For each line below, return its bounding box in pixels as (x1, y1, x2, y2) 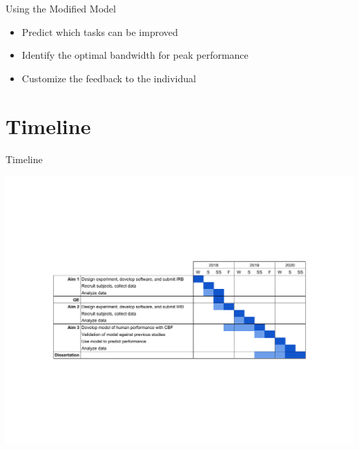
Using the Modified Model (6, 1, 116, 15)
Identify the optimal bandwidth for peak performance (21, 48, 249, 62)
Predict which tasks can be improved (21, 24, 178, 39)
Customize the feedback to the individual (21, 71, 196, 85)
